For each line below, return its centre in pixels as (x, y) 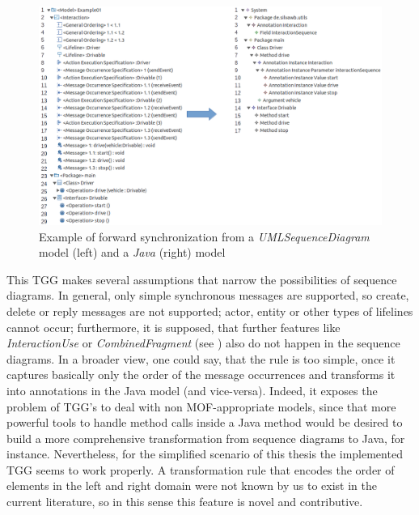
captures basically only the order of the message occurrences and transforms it (201, 375)
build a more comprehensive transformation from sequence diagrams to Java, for (206, 438)
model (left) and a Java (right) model (132, 252)
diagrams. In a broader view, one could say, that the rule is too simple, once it (201, 358)
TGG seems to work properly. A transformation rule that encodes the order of (201, 469)
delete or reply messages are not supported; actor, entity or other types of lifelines (210, 311)
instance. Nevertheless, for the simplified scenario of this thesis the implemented (205, 454)
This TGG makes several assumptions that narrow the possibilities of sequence (202, 279)
